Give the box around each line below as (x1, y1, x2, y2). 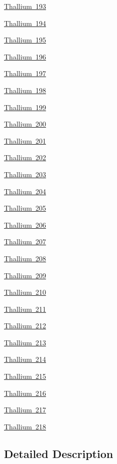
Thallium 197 (4, 68, 46, 79)
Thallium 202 (4, 152, 46, 163)
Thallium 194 (4, 18, 46, 28)
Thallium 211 (4, 303, 46, 314)
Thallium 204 (4, 186, 46, 196)
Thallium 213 (4, 337, 46, 347)
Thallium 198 (4, 85, 46, 95)
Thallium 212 (4, 320, 46, 331)
